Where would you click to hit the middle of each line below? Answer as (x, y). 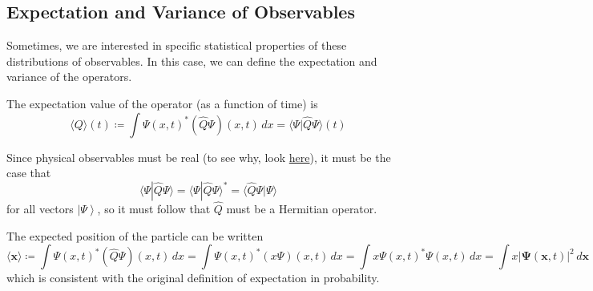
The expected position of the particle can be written (135, 235)
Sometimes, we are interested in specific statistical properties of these (177, 45)
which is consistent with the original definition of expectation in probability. (193, 278)
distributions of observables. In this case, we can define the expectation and (192, 61)
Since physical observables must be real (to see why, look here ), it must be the (199, 157)
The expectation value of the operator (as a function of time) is (162, 103)
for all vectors (40, 208)
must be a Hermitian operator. (302, 208)
